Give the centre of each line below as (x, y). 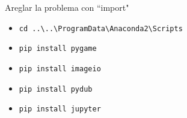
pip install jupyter (60, 109)
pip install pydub (56, 89)
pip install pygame (58, 49)
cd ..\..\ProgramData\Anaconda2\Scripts (101, 28)
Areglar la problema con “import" (67, 7)
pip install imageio (60, 69)
